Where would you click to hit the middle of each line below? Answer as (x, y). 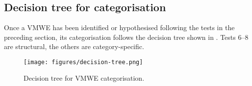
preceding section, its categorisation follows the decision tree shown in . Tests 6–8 (126, 37)
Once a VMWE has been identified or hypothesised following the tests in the (119, 27)
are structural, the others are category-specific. (74, 46)
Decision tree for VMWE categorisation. (84, 77)
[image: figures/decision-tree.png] (83, 62)
